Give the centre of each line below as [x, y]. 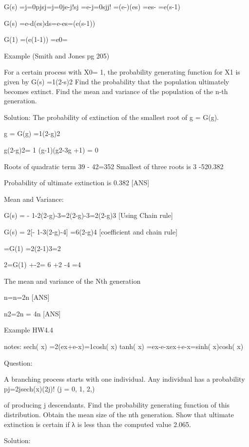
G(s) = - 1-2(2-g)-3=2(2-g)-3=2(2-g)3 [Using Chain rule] [88, 215]
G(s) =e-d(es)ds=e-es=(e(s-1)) [50, 23]
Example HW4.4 [29, 330]
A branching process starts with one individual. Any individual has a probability [124, 379]
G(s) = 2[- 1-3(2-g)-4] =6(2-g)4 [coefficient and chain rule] [91, 231]
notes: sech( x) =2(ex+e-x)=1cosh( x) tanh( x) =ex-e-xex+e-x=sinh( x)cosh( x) [124, 346]
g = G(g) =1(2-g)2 [32, 133]
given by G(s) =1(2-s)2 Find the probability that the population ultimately [117, 81]
